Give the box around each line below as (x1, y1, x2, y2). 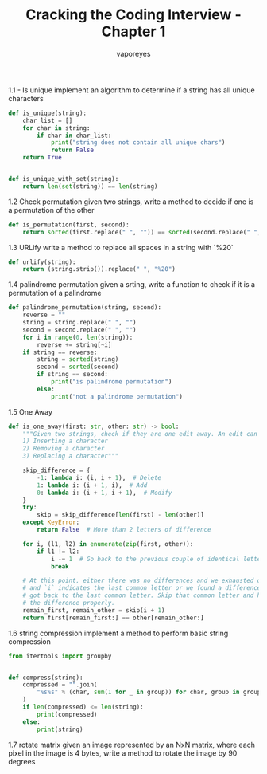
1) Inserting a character (22, 437, 109, 446)
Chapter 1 (101, 22, 166, 41)
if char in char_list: (37, 132, 112, 139)
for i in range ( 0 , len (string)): (22, 333, 133, 341)
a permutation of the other (8, 205, 95, 214)
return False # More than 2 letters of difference (37, 526, 212, 534)
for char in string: (22, 124, 91, 132)
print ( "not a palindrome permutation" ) (50, 392, 183, 400)
